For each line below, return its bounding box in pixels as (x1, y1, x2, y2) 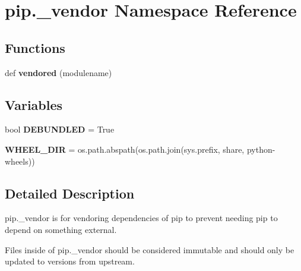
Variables (5, 95, 63, 114)
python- (246, 143, 275, 155)
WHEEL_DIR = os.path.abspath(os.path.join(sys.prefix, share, (5, 143, 245, 155)
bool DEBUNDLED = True (5, 123, 115, 135)
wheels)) (5, 155, 35, 167)
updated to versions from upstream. (5, 255, 135, 267)
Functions (5, 38, 65, 56)
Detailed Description (5, 184, 135, 202)
